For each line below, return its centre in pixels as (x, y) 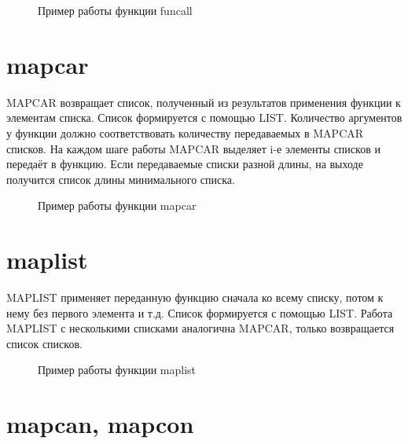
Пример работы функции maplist (117, 370)
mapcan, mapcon (100, 424)
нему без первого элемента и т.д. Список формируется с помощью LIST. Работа (200, 312)
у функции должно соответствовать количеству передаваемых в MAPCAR (185, 132)
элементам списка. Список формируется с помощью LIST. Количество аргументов (204, 117)
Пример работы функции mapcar (117, 205)
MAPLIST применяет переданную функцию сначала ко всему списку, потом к (195, 297)
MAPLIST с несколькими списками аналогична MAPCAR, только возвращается (200, 328)
